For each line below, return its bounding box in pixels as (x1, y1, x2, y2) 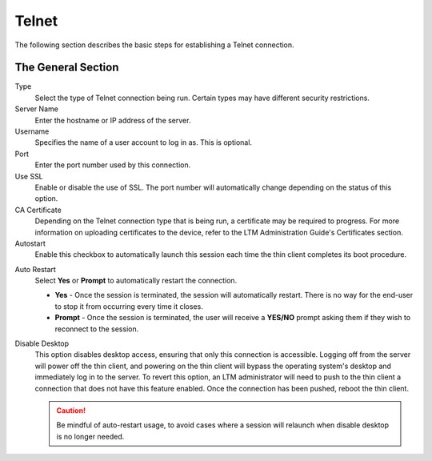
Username (14, 126, 50, 136)
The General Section (14, 61, 119, 74)
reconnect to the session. (54, 324, 139, 334)
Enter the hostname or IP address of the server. (34, 115, 191, 125)
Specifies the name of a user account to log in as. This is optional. (34, 138, 252, 147)
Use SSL (14, 171, 43, 181)
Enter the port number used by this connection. (34, 160, 191, 170)
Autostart (14, 239, 46, 248)
